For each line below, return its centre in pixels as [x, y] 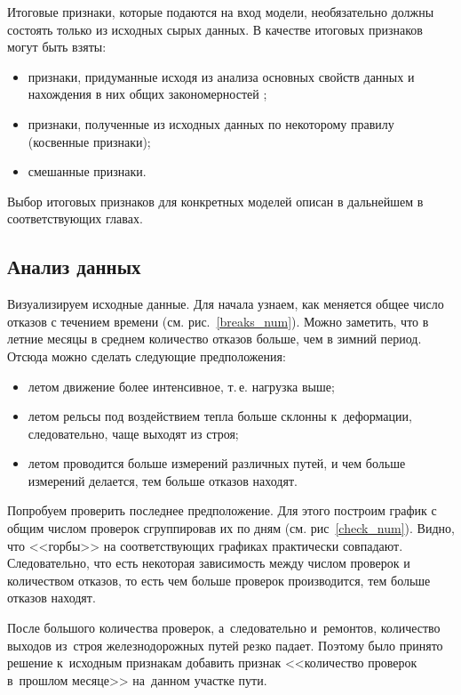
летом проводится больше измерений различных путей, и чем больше [217, 463]
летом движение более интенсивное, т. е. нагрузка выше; [181, 386]
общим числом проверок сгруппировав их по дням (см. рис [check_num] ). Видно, [231, 528]
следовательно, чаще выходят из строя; [133, 433]
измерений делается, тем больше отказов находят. [163, 480]
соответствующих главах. [75, 218]
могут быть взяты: [57, 47]
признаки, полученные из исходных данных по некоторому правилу [211, 123]
